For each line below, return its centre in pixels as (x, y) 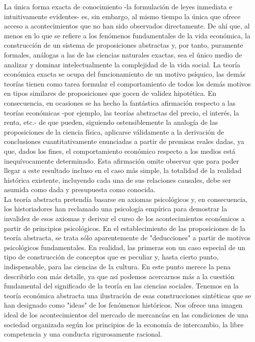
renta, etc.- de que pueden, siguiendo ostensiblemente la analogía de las (111, 122)
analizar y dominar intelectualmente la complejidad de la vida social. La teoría (122, 64)
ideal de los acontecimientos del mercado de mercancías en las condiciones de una (126, 314)
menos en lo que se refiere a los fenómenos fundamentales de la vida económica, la (127, 35)
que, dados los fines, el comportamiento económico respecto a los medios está (120, 151)
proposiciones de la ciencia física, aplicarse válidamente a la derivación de (114, 131)
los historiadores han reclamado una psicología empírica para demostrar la (115, 209)
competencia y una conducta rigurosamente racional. (83, 334)
